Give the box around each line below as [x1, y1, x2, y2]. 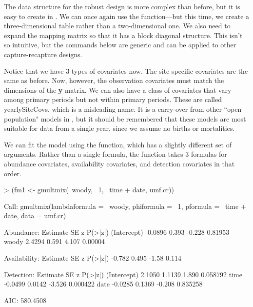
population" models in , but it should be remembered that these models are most [4, 113, 246, 123]
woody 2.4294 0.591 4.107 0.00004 [4, 236, 105, 246]
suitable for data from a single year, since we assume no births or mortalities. [4, 123, 235, 133]
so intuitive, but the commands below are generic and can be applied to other [4, 40, 236, 50]
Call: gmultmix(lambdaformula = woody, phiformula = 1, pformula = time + [4, 201, 246, 211]
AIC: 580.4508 [4, 295, 47, 305]
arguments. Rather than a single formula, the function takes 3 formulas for [4, 149, 227, 159]
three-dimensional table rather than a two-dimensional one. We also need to [4, 20, 231, 31]
